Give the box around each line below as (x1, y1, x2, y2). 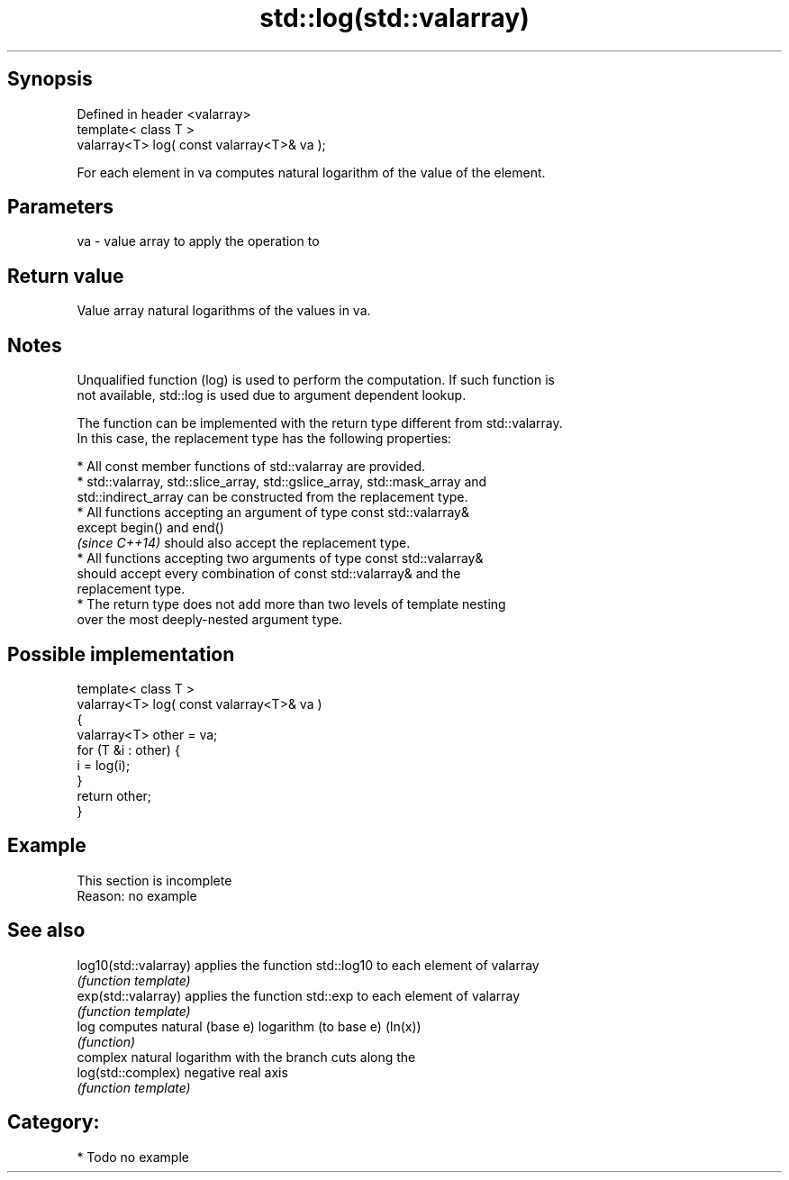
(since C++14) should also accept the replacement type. (77, 535, 411, 551)
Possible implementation (7, 642, 235, 666)
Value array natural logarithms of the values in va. (77, 303, 371, 319)
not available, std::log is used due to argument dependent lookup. (77, 387, 467, 404)
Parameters (7, 195, 113, 219)
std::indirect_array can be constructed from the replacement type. (77, 489, 468, 505)
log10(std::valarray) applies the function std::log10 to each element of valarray (77, 957, 540, 973)
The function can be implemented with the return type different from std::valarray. (77, 415, 563, 431)
